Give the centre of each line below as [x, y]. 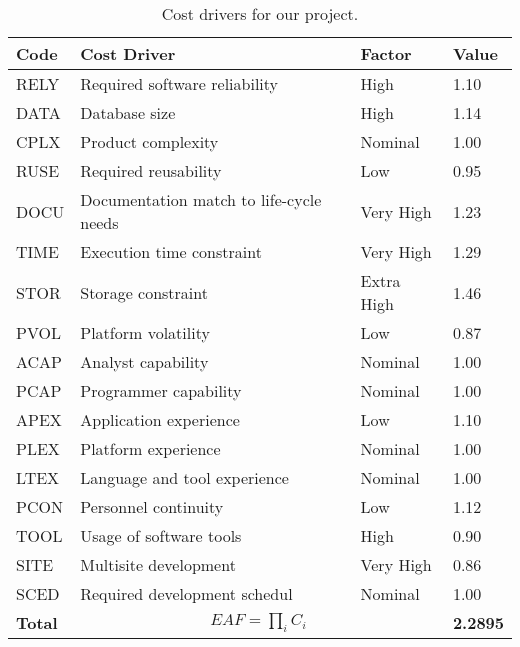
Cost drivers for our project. [260, 13]
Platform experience [150, 448]
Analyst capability [144, 361]
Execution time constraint [171, 251]
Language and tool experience [184, 477]
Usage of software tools [161, 535]
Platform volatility [145, 332]
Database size [128, 112]
